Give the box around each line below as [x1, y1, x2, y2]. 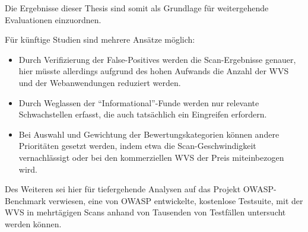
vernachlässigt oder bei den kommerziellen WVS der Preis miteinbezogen [18, 151, 284, 163]
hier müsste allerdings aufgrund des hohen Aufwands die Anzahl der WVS [18, 65, 289, 77]
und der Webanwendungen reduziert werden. [18, 76, 181, 88]
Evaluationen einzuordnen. [5, 13, 101, 26]
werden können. [5, 217, 62, 230]
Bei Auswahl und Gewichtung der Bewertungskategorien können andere [18, 128, 280, 140]
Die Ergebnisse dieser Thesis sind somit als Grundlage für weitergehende [5, 2, 269, 14]
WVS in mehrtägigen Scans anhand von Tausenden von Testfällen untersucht [5, 206, 286, 218]
